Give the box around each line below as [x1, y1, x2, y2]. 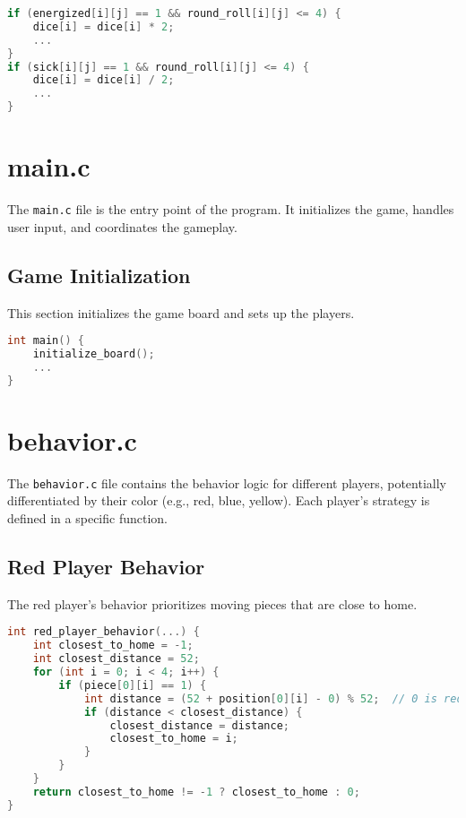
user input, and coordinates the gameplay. [7, 217, 237, 236]
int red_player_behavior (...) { [7, 625, 200, 639]
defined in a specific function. [7, 509, 168, 528]
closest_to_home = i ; [109, 732, 238, 745]
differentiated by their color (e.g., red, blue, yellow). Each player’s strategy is [7, 491, 430, 510]
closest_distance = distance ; [109, 719, 290, 732]
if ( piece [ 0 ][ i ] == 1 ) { [58, 678, 207, 692]
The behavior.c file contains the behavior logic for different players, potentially [7, 473, 446, 492]
